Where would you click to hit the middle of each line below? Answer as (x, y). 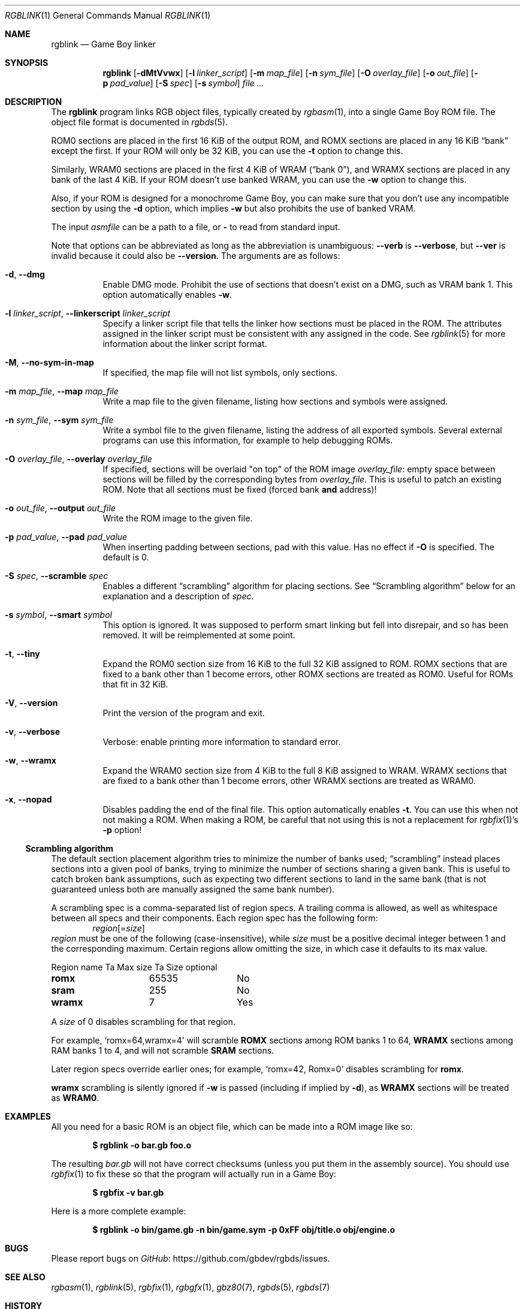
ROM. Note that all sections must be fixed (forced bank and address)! (240, 489)
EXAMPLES (28, 1116)
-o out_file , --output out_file (60, 508)
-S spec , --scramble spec (57, 576)
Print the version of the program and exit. (184, 713)
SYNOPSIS (27, 63)
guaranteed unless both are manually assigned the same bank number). (193, 889)
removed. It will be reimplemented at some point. (199, 635)
